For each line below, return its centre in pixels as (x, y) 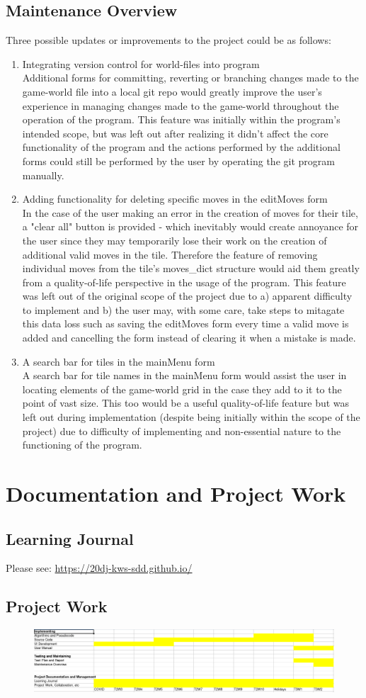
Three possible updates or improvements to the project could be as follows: (168, 40)
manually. (43, 175)
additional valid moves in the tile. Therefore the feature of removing (170, 254)
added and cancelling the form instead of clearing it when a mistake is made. (189, 338)
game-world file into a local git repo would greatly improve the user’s (172, 91)
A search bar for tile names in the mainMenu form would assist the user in (184, 375)
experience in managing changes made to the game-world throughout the (181, 105)
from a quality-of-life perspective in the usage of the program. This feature (184, 282)
